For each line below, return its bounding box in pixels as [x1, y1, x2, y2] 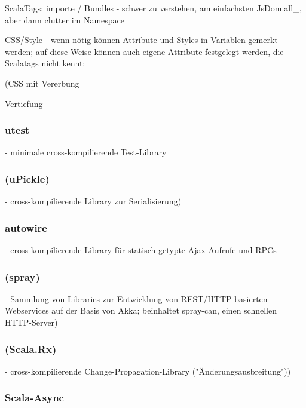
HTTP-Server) [5, 316, 58, 328]
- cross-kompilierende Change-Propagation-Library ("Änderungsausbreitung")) [5, 364, 291, 377]
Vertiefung [5, 97, 43, 109]
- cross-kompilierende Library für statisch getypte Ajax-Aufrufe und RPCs [5, 244, 277, 256]
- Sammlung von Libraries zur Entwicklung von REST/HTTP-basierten [5, 292, 268, 305]
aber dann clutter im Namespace [5, 13, 125, 26]
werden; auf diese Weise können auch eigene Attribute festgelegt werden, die [5, 45, 284, 57]
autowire [5, 220, 47, 235]
